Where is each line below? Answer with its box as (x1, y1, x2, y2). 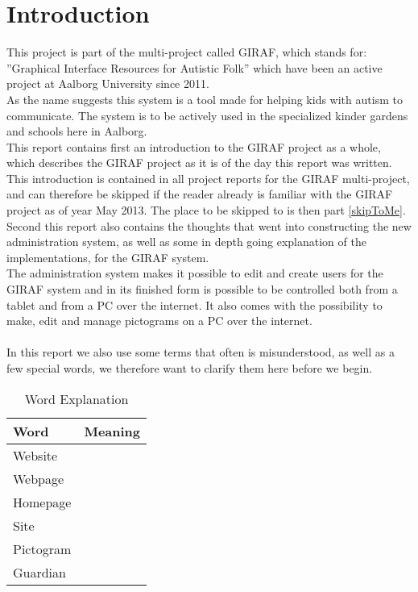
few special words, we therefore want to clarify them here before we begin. (6, 360, 373, 376)
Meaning (84, 421, 141, 440)
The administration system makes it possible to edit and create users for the (6, 265, 383, 281)
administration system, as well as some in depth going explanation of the (6, 233, 366, 250)
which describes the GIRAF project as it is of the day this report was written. (6, 154, 392, 171)
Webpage (13, 469, 64, 488)
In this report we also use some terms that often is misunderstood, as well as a (6, 344, 395, 361)
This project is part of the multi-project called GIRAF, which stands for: (6, 44, 367, 60)
